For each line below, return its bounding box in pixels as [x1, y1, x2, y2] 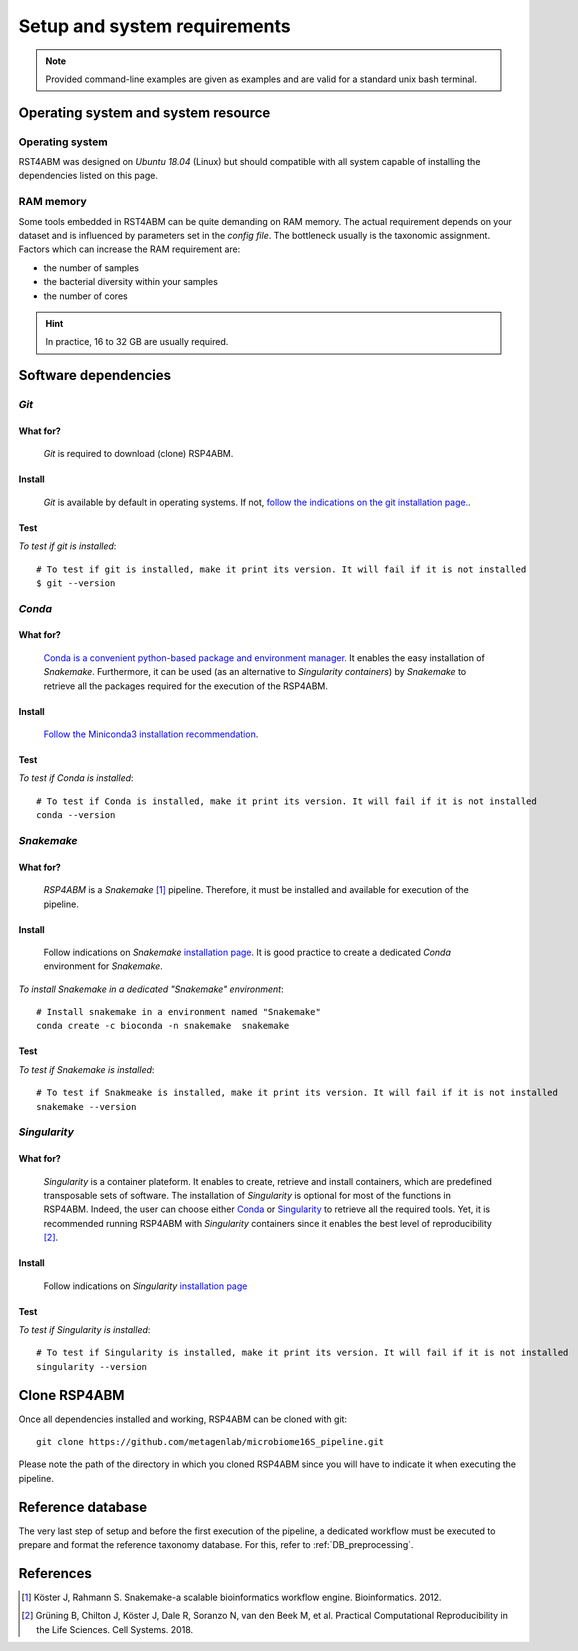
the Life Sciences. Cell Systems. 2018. [36, 1623, 194, 1635]
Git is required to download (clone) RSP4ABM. [43, 448, 234, 460]
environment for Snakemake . [43, 960, 164, 972]
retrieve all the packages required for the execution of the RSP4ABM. [43, 680, 329, 692]
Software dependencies [18, 367, 172, 384]
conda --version [36, 810, 116, 821]
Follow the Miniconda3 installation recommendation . [43, 728, 259, 740]
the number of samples [43, 261, 140, 274]
